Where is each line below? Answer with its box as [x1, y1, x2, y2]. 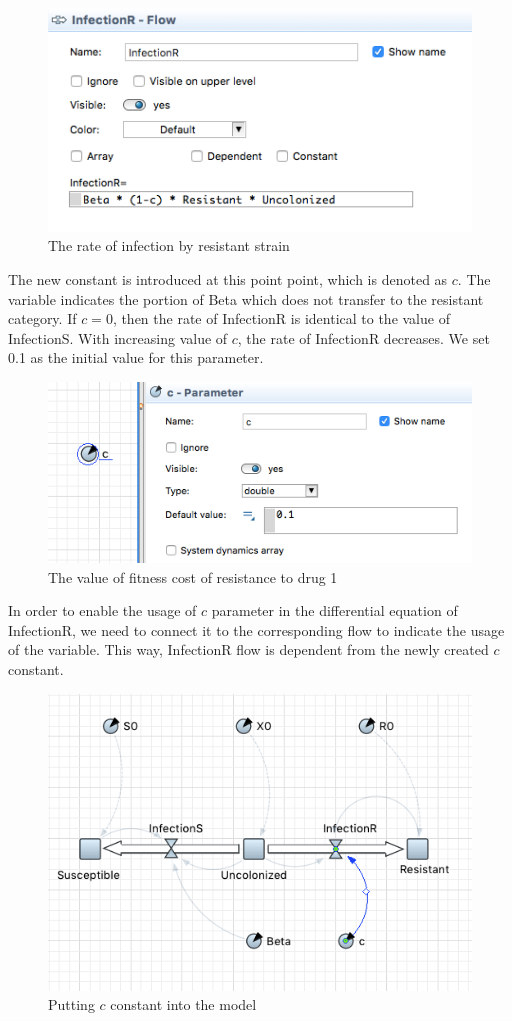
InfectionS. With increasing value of [8, 327, 228, 348]
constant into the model [110, 994, 257, 1015]
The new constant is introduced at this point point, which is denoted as [8, 269, 448, 290]
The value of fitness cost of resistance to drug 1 [48, 566, 338, 587]
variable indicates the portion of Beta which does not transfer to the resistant [8, 288, 484, 309]
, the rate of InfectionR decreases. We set [237, 327, 490, 348]
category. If [8, 308, 77, 329]
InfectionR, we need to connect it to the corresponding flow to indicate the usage [8, 619, 505, 640]
